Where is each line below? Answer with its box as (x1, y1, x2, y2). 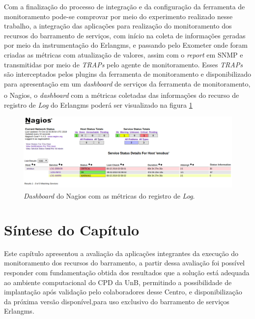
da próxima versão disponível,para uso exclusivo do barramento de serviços (4, 296, 229, 306)
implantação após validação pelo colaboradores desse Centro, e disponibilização (4, 287, 242, 297)
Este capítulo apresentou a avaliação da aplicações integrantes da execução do (4, 248, 238, 258)
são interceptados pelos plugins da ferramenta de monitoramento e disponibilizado (4, 69, 252, 79)
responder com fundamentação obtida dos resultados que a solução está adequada (4, 267, 250, 278)
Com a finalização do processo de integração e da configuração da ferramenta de (4, 1, 245, 11)
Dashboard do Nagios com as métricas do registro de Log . (24, 191, 195, 201)
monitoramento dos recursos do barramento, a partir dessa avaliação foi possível (4, 258, 245, 268)
